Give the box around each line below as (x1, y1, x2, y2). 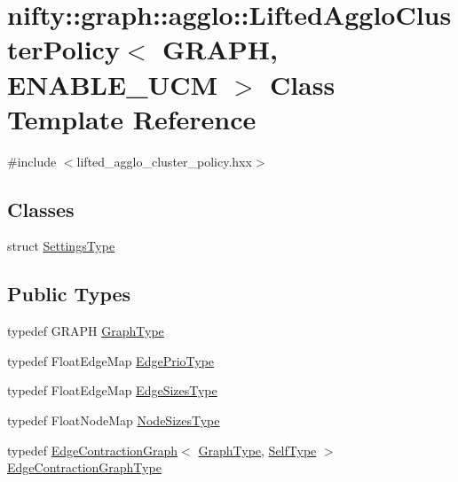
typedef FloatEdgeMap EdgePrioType (7, 351, 215, 369)
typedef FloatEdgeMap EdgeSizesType (7, 381, 217, 400)
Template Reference (7, 100, 257, 136)
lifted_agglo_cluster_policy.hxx (76, 152, 252, 170)
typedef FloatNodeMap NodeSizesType (7, 411, 220, 430)
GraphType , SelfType (198, 440, 317, 459)
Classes (7, 195, 75, 222)
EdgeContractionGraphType (7, 458, 162, 477)
